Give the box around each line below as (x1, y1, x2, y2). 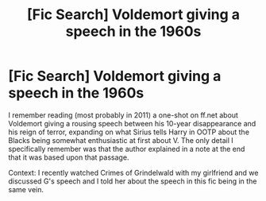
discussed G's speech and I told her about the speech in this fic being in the (8, 176, 257, 186)
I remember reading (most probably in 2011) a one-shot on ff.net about (8, 110, 238, 120)
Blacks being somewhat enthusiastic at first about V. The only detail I (8, 135, 234, 145)
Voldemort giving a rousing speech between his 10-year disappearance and (8, 118, 256, 128)
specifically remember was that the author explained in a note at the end (8, 144, 245, 153)
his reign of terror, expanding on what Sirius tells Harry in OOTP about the (8, 127, 250, 137)
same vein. (8, 184, 44, 194)
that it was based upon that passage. (8, 153, 129, 162)
